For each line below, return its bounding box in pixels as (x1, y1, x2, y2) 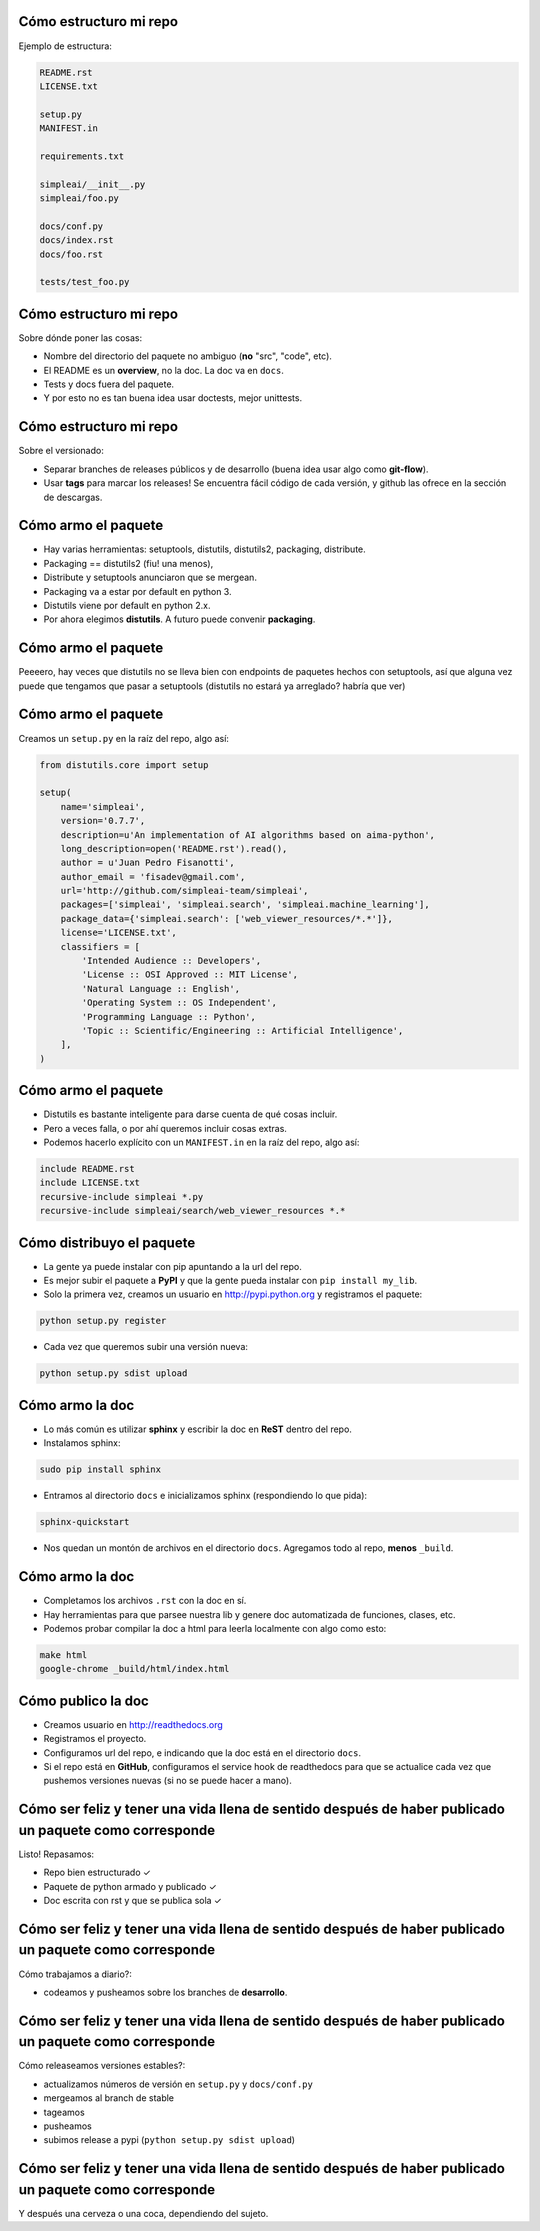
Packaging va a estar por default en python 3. (43, 585, 232, 597)
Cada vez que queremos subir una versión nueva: (43, 1341, 249, 1353)
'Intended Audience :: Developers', (81, 955, 262, 967)
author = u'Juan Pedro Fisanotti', (60, 857, 235, 869)
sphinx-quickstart (39, 1516, 130, 1528)
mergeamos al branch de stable (43, 2092, 175, 2104)
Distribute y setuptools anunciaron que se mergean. (43, 571, 257, 584)
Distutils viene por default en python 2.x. (43, 599, 211, 611)
